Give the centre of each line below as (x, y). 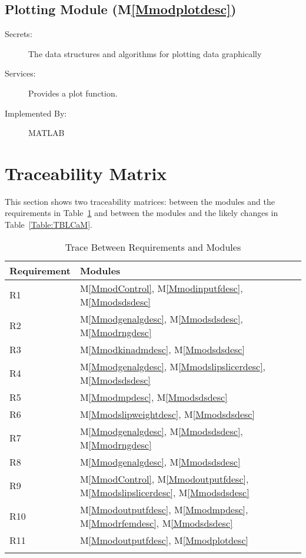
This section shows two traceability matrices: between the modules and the (140, 201)
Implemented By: (36, 113)
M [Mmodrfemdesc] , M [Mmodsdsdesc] (156, 523)
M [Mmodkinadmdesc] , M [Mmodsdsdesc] (162, 349)
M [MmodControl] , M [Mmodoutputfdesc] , (164, 479)
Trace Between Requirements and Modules (153, 247)
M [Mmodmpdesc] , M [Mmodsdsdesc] (154, 397)
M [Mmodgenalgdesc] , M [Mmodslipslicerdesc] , (173, 366)
